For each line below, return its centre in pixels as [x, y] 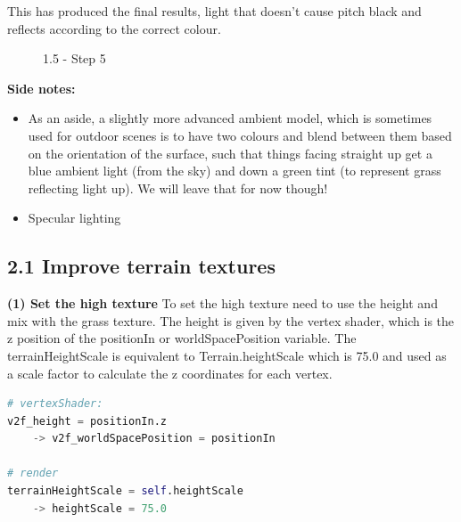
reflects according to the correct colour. [114, 28]
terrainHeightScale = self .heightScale [125, 491]
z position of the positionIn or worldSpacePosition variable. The [182, 338]
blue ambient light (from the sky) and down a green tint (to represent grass [235, 171]
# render [33, 473]
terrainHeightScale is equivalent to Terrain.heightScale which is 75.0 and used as [227, 355]
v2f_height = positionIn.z [87, 421]
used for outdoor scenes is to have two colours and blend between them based [240, 135]
